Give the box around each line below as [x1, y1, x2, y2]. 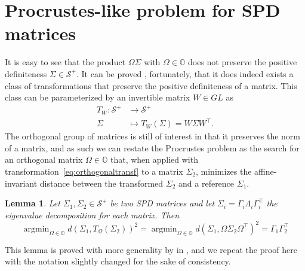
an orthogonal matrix [5, 153, 83, 166]
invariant [5, 176, 38, 189]
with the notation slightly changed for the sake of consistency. [5, 255, 231, 267]
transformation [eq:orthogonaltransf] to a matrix [5, 165, 183, 177]
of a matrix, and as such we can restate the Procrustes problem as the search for [5, 141, 300, 154]
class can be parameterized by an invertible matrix [5, 91, 190, 103]
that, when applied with [110, 153, 198, 166]
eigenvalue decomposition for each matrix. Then [5, 208, 180, 221]
